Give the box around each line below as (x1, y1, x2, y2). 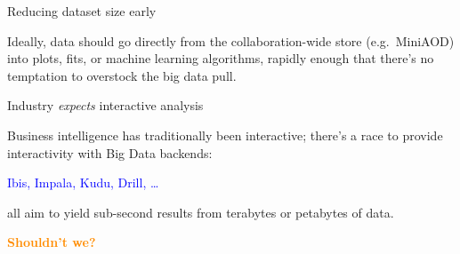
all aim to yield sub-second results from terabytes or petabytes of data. (7, 202, 394, 221)
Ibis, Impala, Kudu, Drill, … (7, 173, 159, 192)
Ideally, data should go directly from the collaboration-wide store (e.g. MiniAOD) (7, 31, 455, 50)
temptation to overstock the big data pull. (7, 66, 237, 84)
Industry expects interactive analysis (7, 96, 204, 115)
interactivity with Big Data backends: (7, 143, 213, 162)
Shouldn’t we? (7, 233, 96, 251)
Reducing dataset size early (7, 2, 157, 20)
